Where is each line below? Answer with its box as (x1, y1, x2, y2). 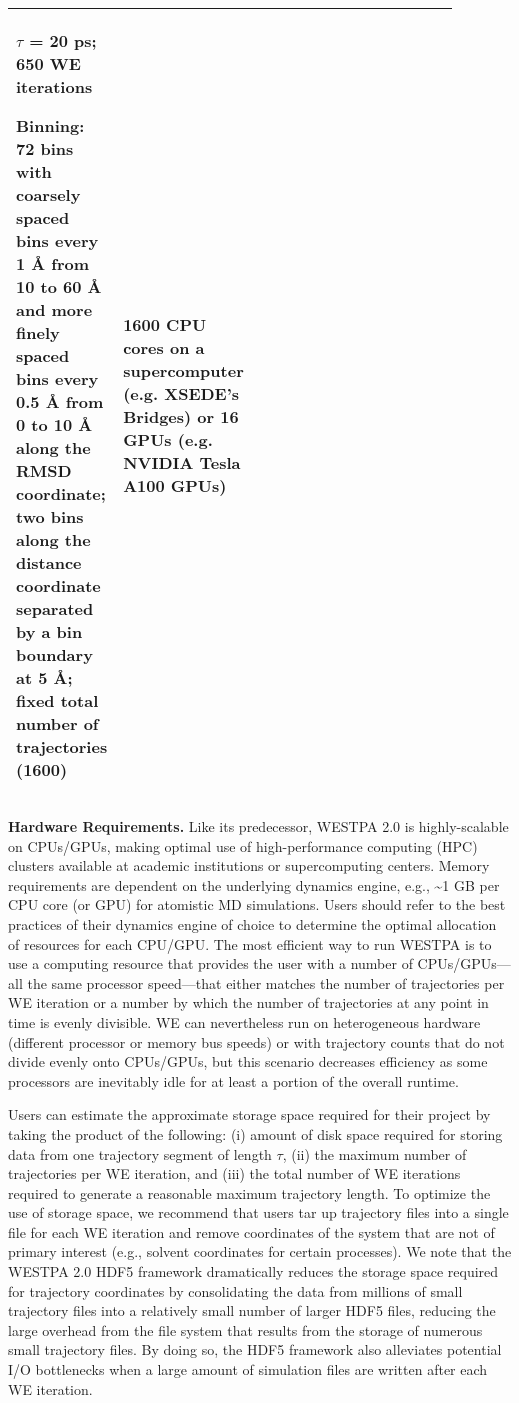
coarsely (16, 183, 81, 206)
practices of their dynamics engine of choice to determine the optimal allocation (8, 913, 497, 934)
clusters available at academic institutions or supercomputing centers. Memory (8, 855, 490, 876)
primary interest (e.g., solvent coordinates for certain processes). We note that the (8, 1241, 512, 1262)
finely (16, 321, 60, 344)
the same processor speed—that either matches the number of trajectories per (27, 972, 505, 993)
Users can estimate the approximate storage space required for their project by (8, 1104, 491, 1125)
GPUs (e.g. (123, 428, 213, 451)
